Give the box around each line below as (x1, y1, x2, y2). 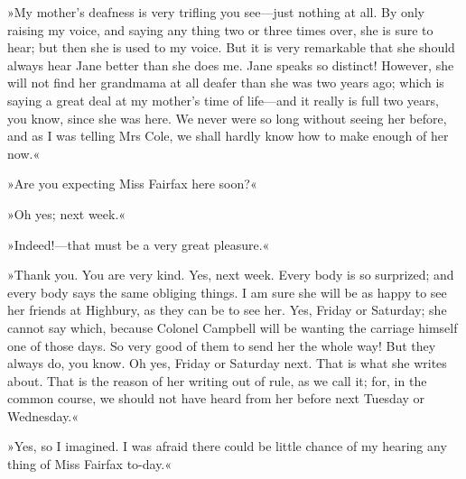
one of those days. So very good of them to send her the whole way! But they (7, 336, 436, 355)
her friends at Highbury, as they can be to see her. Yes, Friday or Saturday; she (7, 300, 447, 319)
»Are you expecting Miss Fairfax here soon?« (7, 174, 257, 193)
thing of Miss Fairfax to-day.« (7, 455, 172, 474)
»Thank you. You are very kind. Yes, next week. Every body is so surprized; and (7, 265, 454, 284)
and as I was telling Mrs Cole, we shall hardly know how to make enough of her (7, 126, 449, 145)
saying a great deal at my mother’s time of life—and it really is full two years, (7, 90, 439, 109)
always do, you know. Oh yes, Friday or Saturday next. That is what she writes (7, 354, 447, 373)
